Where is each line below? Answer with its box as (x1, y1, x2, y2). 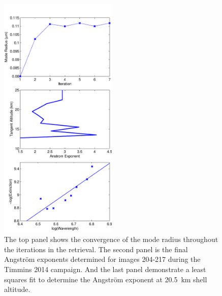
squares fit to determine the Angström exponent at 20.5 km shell (4, 274, 207, 284)
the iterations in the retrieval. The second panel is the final (4, 244, 188, 254)
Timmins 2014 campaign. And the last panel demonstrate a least (4, 263, 206, 274)
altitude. (4, 284, 30, 294)
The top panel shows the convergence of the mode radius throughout (4, 234, 218, 245)
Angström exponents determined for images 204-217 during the (4, 254, 201, 264)
